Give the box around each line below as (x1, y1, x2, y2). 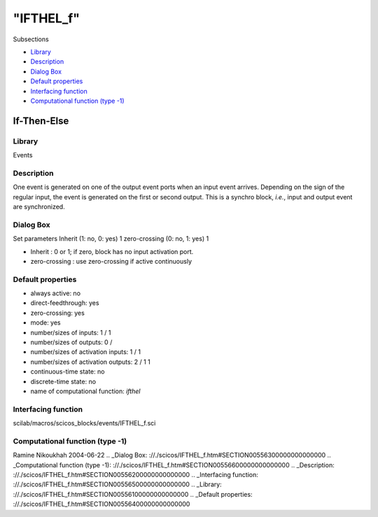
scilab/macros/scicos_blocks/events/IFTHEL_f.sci (13, 419, 156, 427)
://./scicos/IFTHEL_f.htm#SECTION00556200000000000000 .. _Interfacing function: (13, 471, 258, 479)
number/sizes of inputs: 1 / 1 (30, 328, 111, 337)
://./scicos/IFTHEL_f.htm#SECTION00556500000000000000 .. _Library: (13, 480, 222, 489)
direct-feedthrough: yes (30, 299, 99, 307)
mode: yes (30, 318, 61, 327)
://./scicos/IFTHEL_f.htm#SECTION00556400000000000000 (13, 500, 190, 509)
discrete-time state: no (30, 377, 97, 385)
